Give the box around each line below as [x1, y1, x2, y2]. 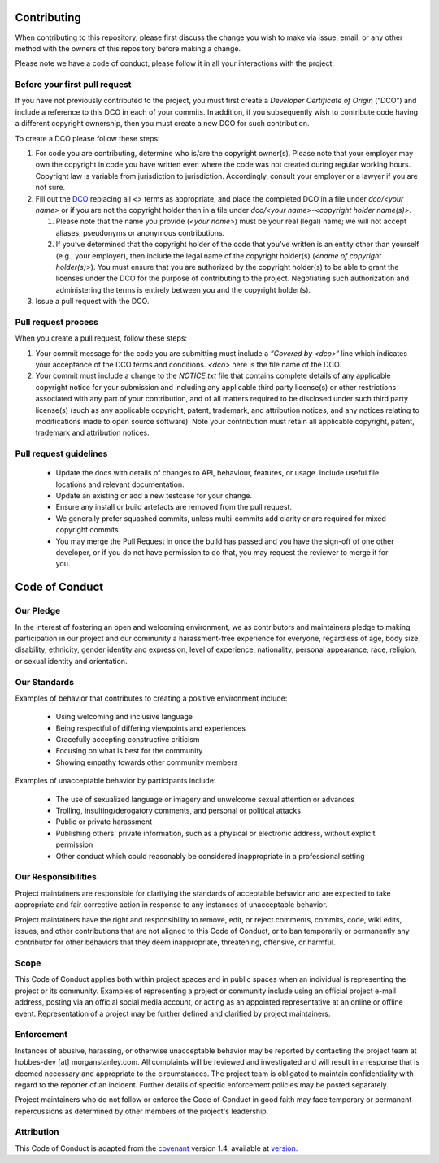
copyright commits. [55, 525, 121, 535]
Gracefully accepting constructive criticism [55, 735, 200, 744]
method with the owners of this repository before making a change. [15, 43, 241, 53]
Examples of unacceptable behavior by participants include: [15, 776, 216, 786]
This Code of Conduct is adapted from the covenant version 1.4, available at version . [15, 1143, 298, 1153]
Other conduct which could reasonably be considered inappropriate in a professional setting [55, 851, 365, 861]
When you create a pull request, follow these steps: [15, 333, 187, 343]
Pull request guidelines [15, 448, 108, 459]
